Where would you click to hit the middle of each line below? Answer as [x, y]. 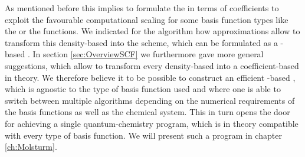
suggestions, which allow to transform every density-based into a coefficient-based [152, 65]
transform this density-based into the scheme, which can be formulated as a [141, 42]
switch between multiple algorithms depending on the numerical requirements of [150, 100]
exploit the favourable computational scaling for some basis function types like [147, 19]
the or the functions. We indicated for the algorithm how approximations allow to [152, 31]
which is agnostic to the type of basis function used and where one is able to [143, 89]
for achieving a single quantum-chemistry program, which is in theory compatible [152, 123]
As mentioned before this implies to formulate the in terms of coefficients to [142, 8]
